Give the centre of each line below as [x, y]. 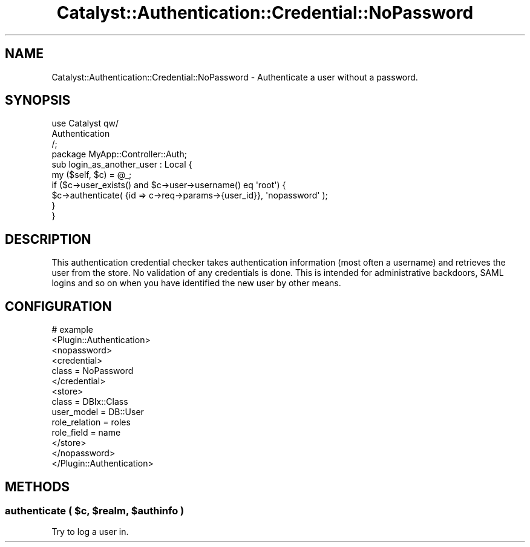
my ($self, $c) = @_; [92, 175]
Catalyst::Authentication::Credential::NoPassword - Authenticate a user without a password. [235, 77]
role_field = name [86, 433]
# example [72, 330]
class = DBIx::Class [90, 402]
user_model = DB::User [98, 412]
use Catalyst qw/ [85, 123]
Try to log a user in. [90, 532]
